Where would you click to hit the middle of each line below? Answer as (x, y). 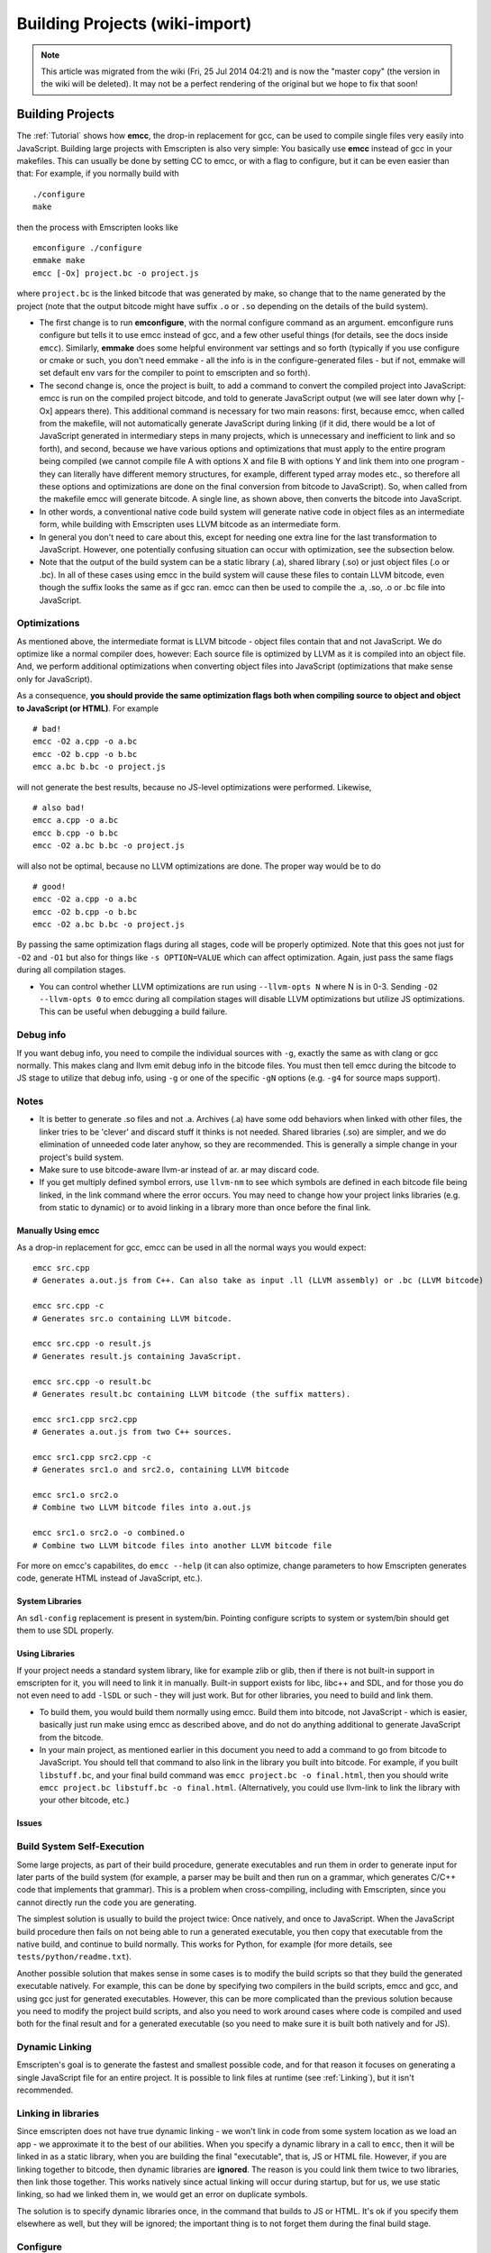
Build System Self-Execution (81, 1847)
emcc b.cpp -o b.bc (76, 833)
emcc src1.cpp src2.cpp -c (92, 1457)
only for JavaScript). (55, 679)
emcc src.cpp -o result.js (92, 1344)
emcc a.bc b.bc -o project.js (100, 767)
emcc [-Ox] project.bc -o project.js (116, 273)
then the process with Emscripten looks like (98, 227)
